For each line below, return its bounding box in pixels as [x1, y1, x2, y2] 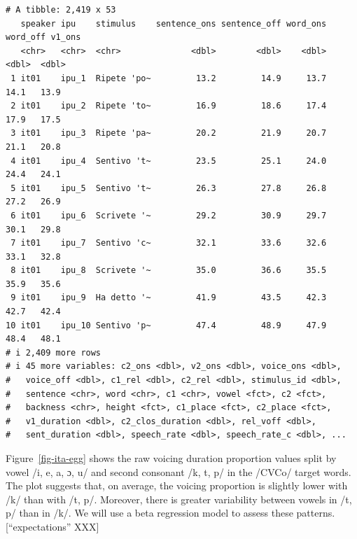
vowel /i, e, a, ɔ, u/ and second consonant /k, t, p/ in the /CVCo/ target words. [6, 464, 351, 479]
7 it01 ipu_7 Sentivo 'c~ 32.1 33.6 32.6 [10, 238, 327, 248]
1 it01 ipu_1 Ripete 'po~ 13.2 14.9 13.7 [10, 73, 327, 83]
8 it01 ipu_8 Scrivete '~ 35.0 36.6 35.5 [10, 265, 327, 276]
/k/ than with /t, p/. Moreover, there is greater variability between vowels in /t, [6, 491, 352, 506]
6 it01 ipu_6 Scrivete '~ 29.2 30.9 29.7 [10, 210, 327, 220]
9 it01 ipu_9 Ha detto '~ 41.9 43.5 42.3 [10, 293, 327, 303]
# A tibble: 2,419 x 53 [6, 5, 116, 15]
